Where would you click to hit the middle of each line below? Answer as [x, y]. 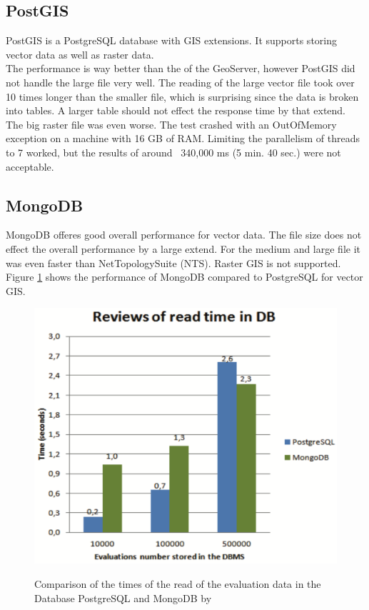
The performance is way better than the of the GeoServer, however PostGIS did [181, 68]
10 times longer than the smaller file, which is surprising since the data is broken [182, 96]
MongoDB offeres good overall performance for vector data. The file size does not [184, 235]
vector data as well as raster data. [80, 54]
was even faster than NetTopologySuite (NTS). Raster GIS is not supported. [173, 262]
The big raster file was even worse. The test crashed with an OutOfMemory [171, 124]
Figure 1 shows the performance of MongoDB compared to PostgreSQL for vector [184, 277]
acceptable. [30, 166]
